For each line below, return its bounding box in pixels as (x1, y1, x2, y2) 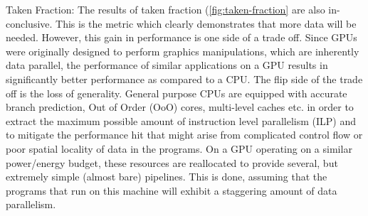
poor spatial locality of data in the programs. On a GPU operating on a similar (6, 141, 352, 156)
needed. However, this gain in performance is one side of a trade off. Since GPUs (6, 30, 357, 45)
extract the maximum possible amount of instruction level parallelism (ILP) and (6, 113, 356, 128)
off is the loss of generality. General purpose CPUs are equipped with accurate (6, 85, 347, 100)
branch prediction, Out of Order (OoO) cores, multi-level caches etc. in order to (6, 99, 354, 114)
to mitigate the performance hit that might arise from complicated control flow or (6, 127, 363, 142)
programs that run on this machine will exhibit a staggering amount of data (6, 183, 337, 198)
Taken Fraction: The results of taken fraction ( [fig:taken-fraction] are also (6, 2, 325, 16)
